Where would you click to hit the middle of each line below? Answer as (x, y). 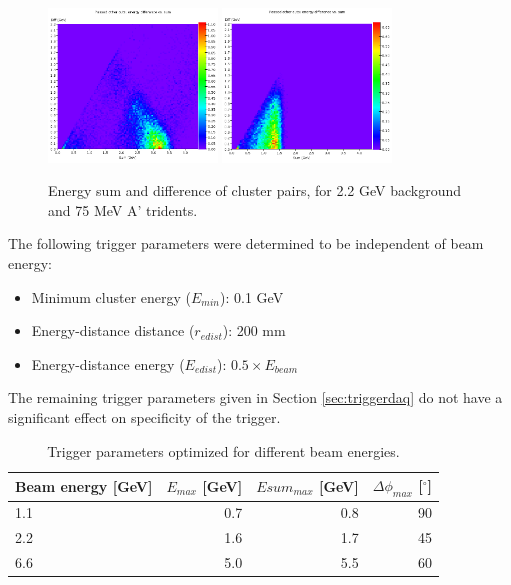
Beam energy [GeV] (84, 485)
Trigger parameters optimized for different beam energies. (223, 450)
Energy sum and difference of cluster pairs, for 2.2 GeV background (254, 190)
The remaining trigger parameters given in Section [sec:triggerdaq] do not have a (255, 397)
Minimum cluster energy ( (111, 296)
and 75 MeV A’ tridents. (123, 209)
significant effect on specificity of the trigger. (144, 417)
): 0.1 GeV (252, 296)
